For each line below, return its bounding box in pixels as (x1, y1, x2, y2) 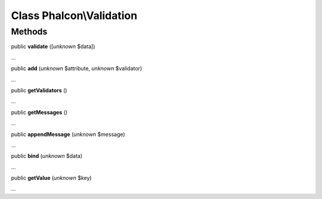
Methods (11, 26, 48, 37)
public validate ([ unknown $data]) (11, 43, 95, 50)
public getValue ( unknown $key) (11, 175, 92, 182)
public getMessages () (11, 108, 68, 116)
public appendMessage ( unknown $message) (11, 130, 125, 138)
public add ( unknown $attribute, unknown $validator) (11, 65, 143, 72)
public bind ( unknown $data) (11, 153, 83, 160)
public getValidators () (11, 86, 67, 94)
